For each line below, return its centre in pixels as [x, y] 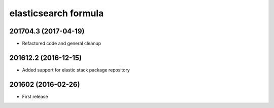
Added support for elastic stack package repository [76, 70]
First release [35, 96]
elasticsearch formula [57, 13]
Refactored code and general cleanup [62, 44]
